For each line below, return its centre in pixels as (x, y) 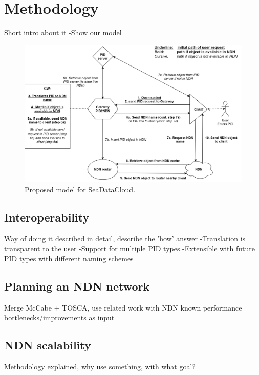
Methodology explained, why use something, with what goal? (100, 367)
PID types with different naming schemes (69, 259)
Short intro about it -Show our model (63, 32)
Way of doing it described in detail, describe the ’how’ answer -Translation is (125, 238)
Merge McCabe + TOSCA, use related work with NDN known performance (123, 307)
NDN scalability (48, 345)
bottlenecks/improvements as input (59, 317)
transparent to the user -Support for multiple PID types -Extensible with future (130, 248)
